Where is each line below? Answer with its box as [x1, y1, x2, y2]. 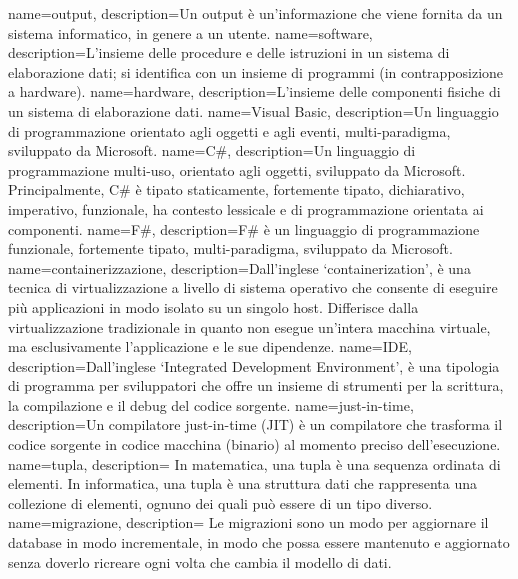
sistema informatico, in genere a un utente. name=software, [8, 22, 373, 43]
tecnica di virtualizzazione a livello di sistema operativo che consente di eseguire [8, 277, 498, 298]
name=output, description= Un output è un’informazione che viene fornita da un [8, 3, 503, 23]
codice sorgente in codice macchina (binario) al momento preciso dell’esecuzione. [8, 434, 501, 455]
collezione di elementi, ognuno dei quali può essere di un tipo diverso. [8, 492, 433, 513]
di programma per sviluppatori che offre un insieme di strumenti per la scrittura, [8, 375, 504, 396]
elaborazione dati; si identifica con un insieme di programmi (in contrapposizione [8, 61, 504, 82]
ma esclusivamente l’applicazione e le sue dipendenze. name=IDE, [8, 336, 412, 357]
